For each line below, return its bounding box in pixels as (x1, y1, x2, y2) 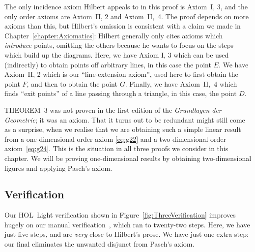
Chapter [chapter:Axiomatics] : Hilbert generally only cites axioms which (4, 30, 223, 40)
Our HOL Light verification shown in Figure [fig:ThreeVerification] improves (4, 210, 236, 220)
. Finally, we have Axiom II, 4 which (125, 78, 237, 89)
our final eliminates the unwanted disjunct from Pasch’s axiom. (4, 239, 195, 249)
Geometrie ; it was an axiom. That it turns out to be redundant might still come (4, 114, 245, 125)
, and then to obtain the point (27, 78, 117, 89)
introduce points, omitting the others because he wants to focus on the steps (4, 40, 234, 50)
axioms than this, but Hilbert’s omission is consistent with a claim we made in (4, 21, 241, 31)
